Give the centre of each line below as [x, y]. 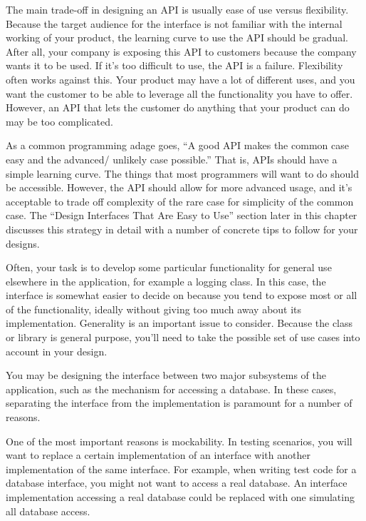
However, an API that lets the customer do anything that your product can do [178, 107]
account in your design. [57, 351]
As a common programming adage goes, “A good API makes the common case [177, 145]
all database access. [48, 511]
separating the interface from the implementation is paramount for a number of [179, 403]
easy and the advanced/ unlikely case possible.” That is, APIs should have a [172, 159]
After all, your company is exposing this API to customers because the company [181, 51]
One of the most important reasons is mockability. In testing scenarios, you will [179, 441]
